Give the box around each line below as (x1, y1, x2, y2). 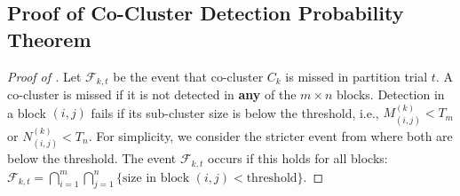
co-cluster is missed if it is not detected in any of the (7, 85, 297, 104)
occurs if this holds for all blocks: (208, 149, 388, 168)
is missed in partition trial (285, 67, 428, 85)
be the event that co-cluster (113, 67, 264, 85)
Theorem (7, 25, 91, 52)
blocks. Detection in (337, 85, 445, 104)
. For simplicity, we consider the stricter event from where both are (88, 126, 453, 145)
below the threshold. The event (7, 149, 177, 168)
